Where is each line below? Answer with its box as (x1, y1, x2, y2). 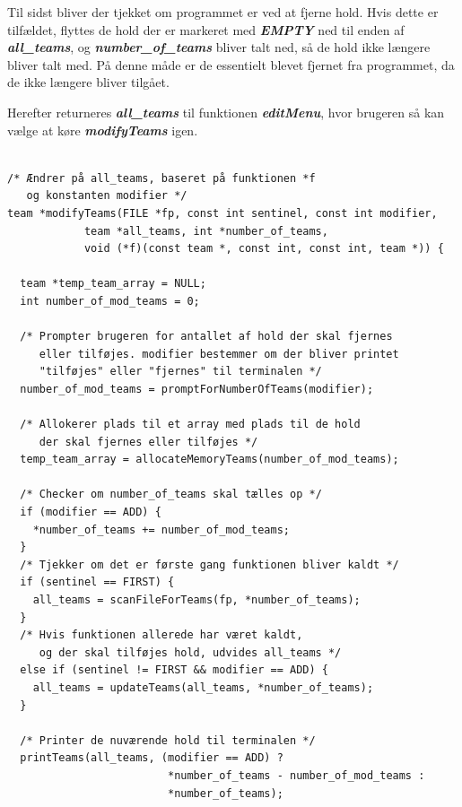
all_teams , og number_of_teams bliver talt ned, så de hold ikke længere (7, 38, 431, 56)
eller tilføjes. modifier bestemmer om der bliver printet (39, 347, 399, 360)
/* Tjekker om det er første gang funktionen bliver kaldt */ (20, 558, 399, 571)
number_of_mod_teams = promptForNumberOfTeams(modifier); (20, 382, 374, 395)
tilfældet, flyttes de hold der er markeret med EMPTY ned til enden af (7, 20, 405, 39)
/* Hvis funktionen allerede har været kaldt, (20, 629, 303, 642)
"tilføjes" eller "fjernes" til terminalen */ (39, 365, 322, 378)
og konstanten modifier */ (26, 189, 187, 203)
